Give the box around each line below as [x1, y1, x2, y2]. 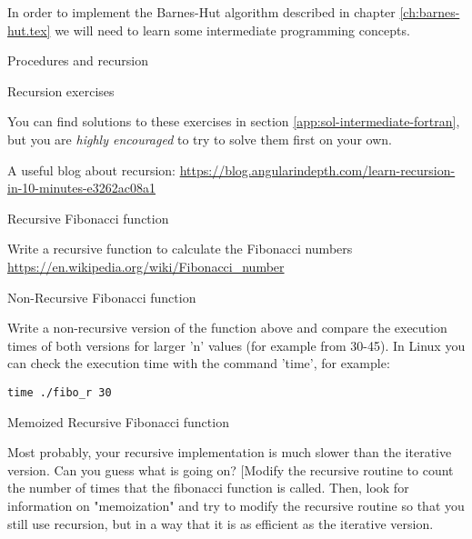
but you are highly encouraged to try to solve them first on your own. [7, 129, 392, 148]
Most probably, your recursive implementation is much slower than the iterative [7, 443, 452, 462]
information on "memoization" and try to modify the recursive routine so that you [7, 495, 465, 514]
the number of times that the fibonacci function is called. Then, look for [7, 478, 409, 497]
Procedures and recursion [7, 51, 148, 70]
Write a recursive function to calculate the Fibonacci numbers [7, 239, 353, 258]
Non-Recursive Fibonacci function [7, 287, 196, 306]
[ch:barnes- [399, 3, 460, 21]
